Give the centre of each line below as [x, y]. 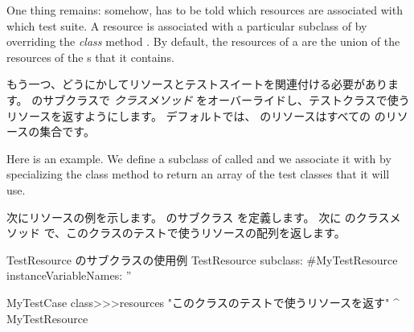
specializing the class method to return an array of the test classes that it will [198, 174]
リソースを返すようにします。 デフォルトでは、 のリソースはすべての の [196, 115]
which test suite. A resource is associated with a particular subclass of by [187, 25]
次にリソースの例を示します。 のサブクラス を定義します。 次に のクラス [198, 217]
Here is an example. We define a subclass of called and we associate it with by [199, 158]
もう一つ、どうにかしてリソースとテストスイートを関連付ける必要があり [197, 84]
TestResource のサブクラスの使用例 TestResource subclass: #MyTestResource [202, 259]
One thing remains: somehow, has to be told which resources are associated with [205, 10]
